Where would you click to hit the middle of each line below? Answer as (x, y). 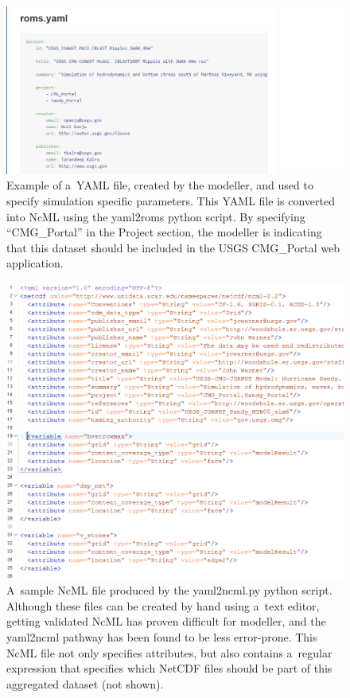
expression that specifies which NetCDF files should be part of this (169, 668)
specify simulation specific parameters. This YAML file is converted (171, 200)
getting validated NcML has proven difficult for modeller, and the (166, 621)
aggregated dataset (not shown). (85, 683)
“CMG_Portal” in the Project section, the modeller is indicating (164, 232)
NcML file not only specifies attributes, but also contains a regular (169, 652)
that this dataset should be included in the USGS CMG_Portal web (173, 247)
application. (35, 263)
